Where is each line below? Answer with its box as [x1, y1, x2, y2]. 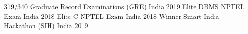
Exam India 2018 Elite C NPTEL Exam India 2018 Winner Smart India [4, 11, 219, 21]
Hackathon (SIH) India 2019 [4, 20, 88, 31]
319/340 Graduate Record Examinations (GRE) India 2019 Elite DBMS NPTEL [4, 1, 245, 11]
